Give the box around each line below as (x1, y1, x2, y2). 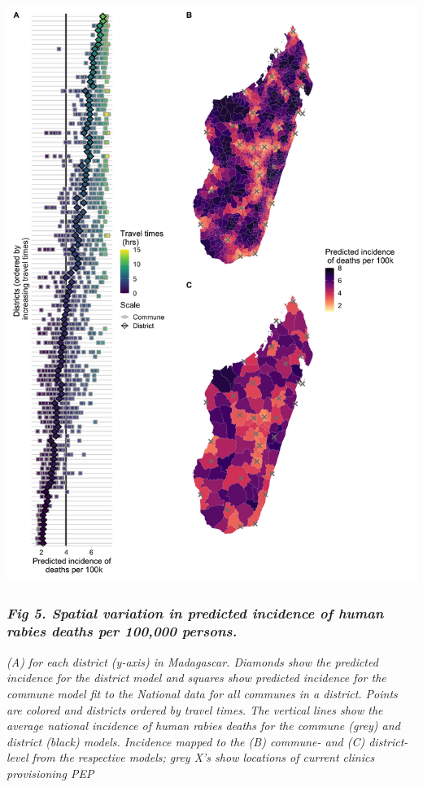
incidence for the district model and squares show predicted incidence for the (7, 669, 386, 686)
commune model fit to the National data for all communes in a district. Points (7, 684, 398, 702)
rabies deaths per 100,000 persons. (7, 621, 238, 641)
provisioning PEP (7, 764, 94, 781)
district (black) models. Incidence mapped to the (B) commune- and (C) (7, 732, 365, 750)
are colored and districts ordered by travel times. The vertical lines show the (7, 701, 383, 718)
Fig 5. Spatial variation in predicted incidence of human (7, 602, 384, 623)
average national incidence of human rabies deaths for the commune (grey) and (7, 717, 400, 734)
